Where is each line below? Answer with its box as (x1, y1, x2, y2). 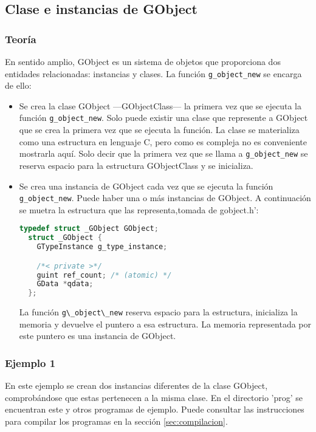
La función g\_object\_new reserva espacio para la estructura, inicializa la (19, 306, 298, 318)
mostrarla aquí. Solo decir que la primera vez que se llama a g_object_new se (19, 147, 308, 160)
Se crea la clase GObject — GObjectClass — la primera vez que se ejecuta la (19, 99, 301, 112)
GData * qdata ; (36, 279, 94, 289)
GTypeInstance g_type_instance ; (36, 242, 168, 252)
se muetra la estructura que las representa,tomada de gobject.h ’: (19, 203, 259, 216)
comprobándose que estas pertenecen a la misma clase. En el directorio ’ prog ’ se (5, 391, 303, 403)
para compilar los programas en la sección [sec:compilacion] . (5, 415, 228, 427)
